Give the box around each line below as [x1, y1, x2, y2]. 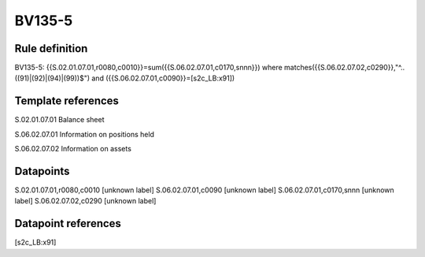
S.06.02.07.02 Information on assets [14, 144, 131, 154]
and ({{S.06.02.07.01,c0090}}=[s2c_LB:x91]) [91, 73, 235, 83]
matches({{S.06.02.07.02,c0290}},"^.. [283, 63, 405, 73]
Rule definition [14, 42, 88, 55]
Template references [14, 95, 120, 108]
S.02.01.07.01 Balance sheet [14, 115, 105, 125]
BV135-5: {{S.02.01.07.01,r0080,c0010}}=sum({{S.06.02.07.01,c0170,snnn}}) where [14, 63, 283, 73]
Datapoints [14, 164, 70, 177]
